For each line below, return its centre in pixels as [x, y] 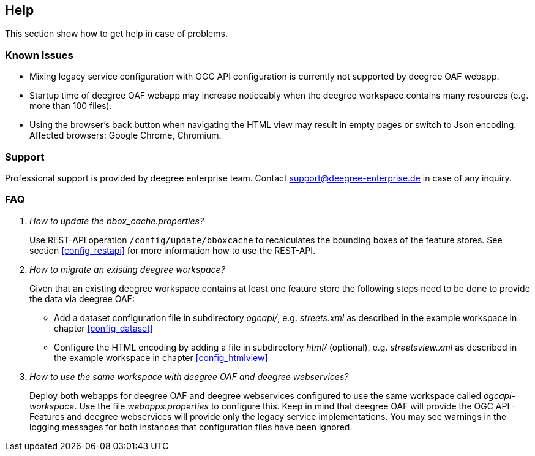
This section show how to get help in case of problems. [116, 34]
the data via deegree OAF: [82, 298]
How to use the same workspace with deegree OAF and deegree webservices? [189, 376]
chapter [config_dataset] [103, 328]
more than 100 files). [71, 106]
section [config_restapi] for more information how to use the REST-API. [173, 250]
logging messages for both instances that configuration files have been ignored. [191, 427]
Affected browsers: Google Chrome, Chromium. [125, 135]
